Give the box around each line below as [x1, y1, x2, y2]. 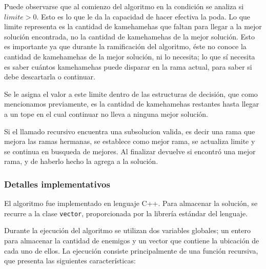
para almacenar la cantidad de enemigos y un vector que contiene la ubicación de [4, 235, 259, 245]
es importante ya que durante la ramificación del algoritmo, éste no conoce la [4, 41, 247, 52]
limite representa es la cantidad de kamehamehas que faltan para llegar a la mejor [4, 21, 262, 32]
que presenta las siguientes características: [4, 255, 136, 266]
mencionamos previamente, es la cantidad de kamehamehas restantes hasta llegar [4, 98, 259, 109]
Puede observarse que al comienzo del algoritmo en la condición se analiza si [4, 1, 244, 11]
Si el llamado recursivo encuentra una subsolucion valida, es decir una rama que [4, 126, 255, 136]
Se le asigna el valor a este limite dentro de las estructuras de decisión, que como [4, 88, 258, 99]
